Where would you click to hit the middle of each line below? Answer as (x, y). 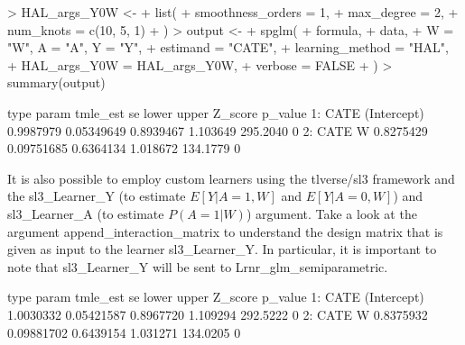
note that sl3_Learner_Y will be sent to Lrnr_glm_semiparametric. (198, 266)
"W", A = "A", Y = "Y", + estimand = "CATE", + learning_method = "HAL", (228, 47)
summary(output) (56, 82)
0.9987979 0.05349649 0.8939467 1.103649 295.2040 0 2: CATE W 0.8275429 (218, 130)
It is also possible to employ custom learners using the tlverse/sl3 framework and (231, 178)
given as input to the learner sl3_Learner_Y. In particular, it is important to (222, 249)
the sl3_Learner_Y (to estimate (97, 196)
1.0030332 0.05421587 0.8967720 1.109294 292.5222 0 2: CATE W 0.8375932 (218, 314)
